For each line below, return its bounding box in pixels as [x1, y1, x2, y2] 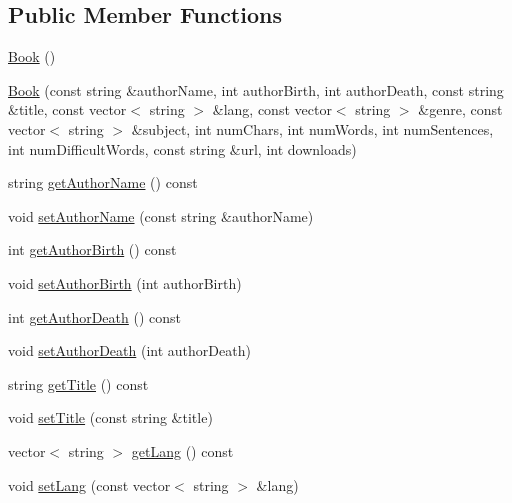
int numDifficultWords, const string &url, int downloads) [8, 138, 357, 159]
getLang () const [131, 440, 234, 461]
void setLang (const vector [8, 474, 171, 495]
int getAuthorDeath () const [8, 306, 182, 327]
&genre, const [418, 99, 503, 120]
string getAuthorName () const [8, 172, 198, 193]
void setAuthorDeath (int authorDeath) [8, 340, 251, 361]
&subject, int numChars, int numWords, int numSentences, [131, 118, 494, 139]
